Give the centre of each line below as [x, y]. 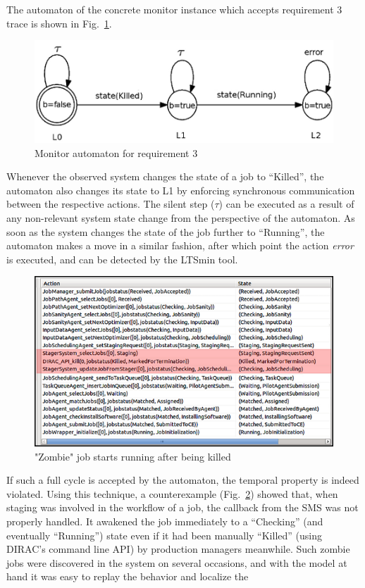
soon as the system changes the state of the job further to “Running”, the [166, 231]
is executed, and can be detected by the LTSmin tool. [122, 259]
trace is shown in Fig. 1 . [59, 23]
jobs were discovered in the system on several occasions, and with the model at [177, 562]
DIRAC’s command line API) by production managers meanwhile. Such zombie [178, 549]
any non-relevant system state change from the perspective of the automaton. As [181, 217]
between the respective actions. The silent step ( [111, 204]
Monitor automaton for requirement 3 [116, 152]
